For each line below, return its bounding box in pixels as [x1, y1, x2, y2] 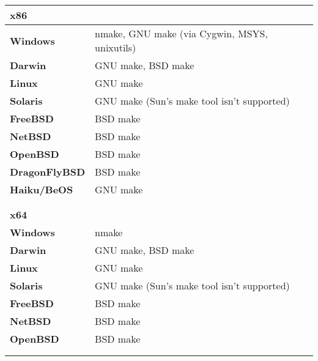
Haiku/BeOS [10, 182, 73, 196]
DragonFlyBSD [10, 165, 86, 179]
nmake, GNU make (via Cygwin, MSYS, [95, 26, 268, 40]
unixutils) [95, 40, 136, 54]
